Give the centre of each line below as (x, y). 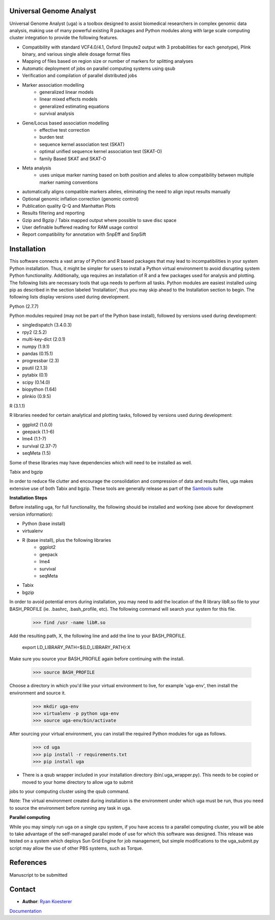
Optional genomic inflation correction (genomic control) (80, 198)
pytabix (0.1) (35, 375)
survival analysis (57, 114)
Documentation (25, 911)
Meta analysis (37, 168)
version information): (31, 514)
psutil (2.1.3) (35, 368)
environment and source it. (38, 693)
